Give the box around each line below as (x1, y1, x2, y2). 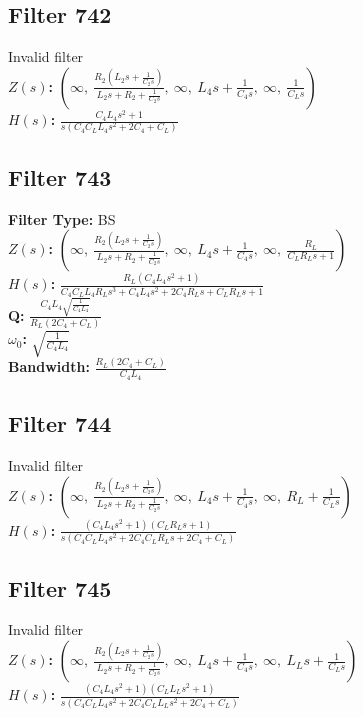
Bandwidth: (8, 356, 90, 377)
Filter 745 (8, 572, 112, 603)
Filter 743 (8, 161, 112, 192)
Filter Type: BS (8, 208, 116, 229)
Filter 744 (8, 408, 112, 439)
